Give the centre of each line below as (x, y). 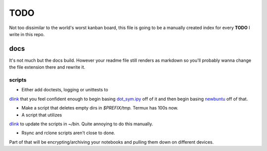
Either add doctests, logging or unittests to (65, 90)
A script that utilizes (42, 115)
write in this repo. (27, 34)
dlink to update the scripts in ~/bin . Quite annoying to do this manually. (81, 124)
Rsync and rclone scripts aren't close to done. (68, 133)
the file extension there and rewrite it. (47, 67)
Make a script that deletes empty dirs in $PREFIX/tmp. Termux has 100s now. (100, 108)
